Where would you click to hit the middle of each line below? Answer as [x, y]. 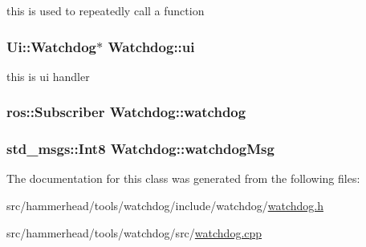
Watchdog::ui [151, 46]
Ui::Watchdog [52, 46]
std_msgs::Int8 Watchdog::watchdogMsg [140, 149]
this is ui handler [48, 76]
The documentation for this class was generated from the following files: [183, 178]
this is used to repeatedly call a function [106, 10]
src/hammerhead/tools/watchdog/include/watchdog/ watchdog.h [165, 206]
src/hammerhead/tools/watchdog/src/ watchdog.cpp [134, 232]
